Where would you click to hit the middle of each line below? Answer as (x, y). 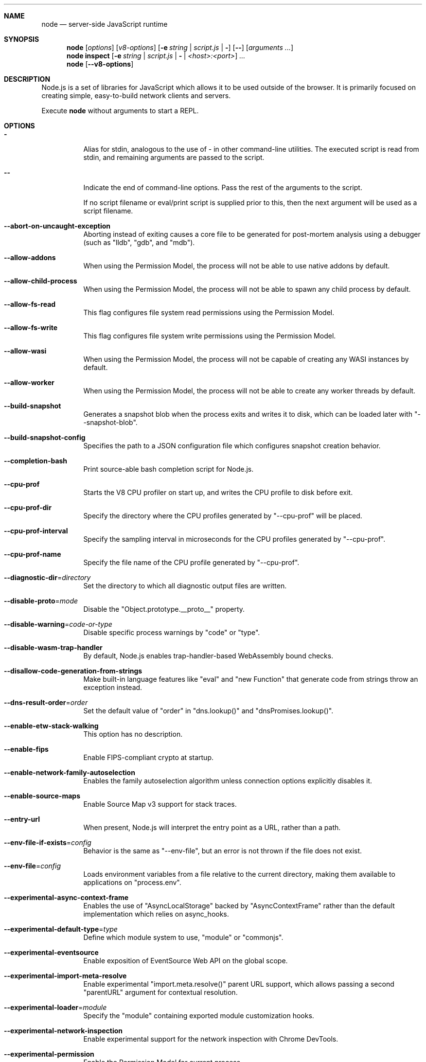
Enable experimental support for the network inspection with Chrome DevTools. (211, 1039)
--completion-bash (36, 461)
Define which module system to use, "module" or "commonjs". (183, 937)
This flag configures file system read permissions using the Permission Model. (209, 312)
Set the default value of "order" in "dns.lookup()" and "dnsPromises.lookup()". (208, 711)
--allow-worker (29, 382)
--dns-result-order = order (46, 702)
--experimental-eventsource (51, 952)
